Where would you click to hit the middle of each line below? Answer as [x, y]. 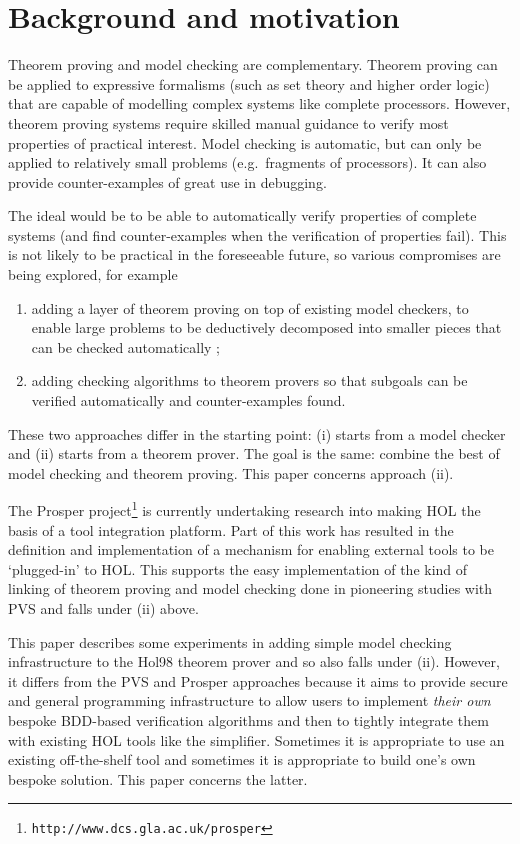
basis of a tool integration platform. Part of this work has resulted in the [231, 529]
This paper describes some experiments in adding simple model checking [230, 641]
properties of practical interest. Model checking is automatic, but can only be [245, 142]
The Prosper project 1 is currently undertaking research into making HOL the [244, 509]
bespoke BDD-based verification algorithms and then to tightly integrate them [248, 720]
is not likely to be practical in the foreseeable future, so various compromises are [254, 254]
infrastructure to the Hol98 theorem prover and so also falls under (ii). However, [254, 661]
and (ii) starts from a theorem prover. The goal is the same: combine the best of [254, 453]
